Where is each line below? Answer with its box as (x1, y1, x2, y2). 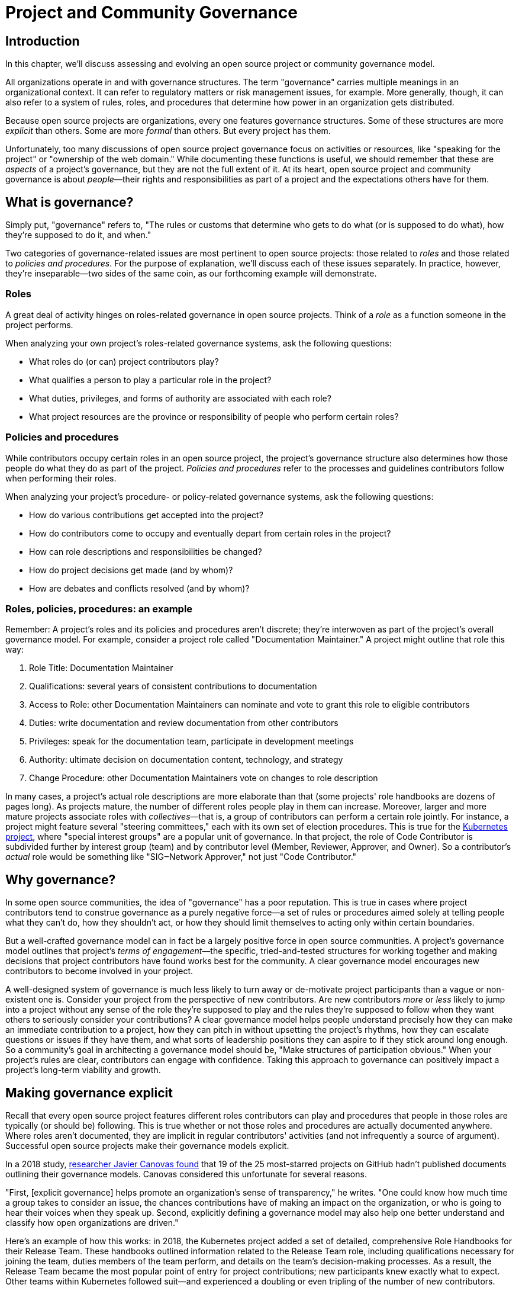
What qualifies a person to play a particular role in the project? (29, 374, 272, 385)
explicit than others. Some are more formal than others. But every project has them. (5, 126, 331, 136)
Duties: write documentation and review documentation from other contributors (29, 718, 339, 728)
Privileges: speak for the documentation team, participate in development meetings (29, 736, 354, 747)
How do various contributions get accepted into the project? (29, 509, 263, 520)
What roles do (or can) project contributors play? (29, 356, 219, 367)
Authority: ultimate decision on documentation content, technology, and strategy (29, 754, 343, 765)
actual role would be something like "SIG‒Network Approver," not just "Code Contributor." (5, 852, 357, 862)
